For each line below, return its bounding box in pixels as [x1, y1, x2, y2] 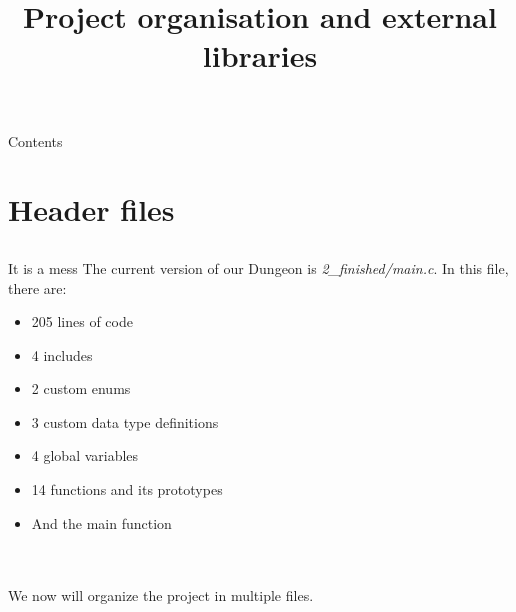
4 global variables [31, 445, 139, 466]
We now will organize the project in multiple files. [8, 585, 314, 606]
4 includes [31, 344, 93, 365]
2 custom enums [31, 378, 131, 399]
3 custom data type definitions [31, 411, 219, 432]
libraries [202, 35, 318, 76]
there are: [8, 277, 67, 298]
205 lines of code [31, 311, 133, 332]
